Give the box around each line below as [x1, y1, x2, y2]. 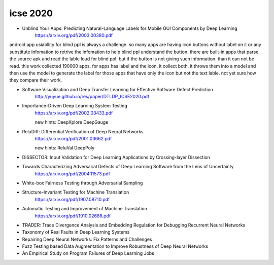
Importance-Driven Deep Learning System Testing [22, 103, 128, 109]
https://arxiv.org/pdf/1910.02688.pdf [35, 213, 111, 219]
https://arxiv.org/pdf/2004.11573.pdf [35, 170, 110, 177]
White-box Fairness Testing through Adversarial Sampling [22, 180, 143, 186]
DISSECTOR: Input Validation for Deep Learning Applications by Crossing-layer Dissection [22, 154, 210, 160]
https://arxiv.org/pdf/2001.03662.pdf [35, 136, 112, 142]
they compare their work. [9, 77, 62, 83]
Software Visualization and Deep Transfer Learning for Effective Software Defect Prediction [22, 86, 213, 92]
